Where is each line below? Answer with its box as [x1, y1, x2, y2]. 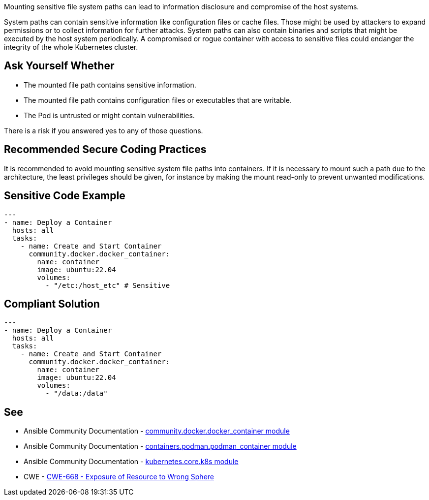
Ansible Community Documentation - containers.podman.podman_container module [24, 442, 297, 451]
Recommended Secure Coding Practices [4, 143, 207, 156]
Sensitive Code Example [4, 189, 125, 202]
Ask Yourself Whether [4, 60, 115, 72]
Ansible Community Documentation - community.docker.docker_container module [24, 427, 290, 436]
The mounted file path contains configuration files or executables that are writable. [24, 95, 292, 104]
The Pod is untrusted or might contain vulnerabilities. [24, 111, 195, 120]
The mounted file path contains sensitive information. [24, 80, 196, 89]
